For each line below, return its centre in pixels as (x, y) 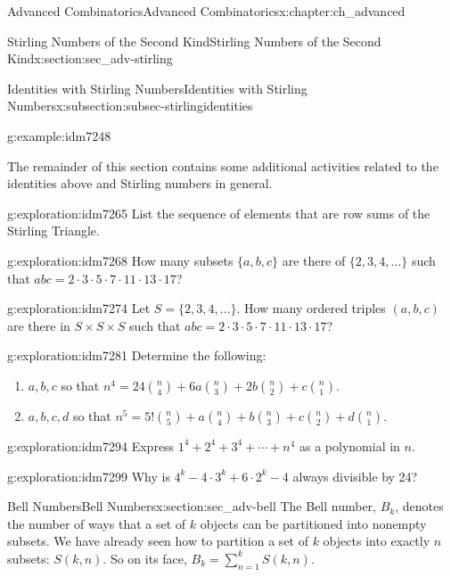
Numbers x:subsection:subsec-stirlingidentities (130, 106)
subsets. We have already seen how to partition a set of (158, 541)
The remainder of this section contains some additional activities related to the (223, 165)
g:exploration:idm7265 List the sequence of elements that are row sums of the (219, 213)
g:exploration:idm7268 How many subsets (120, 260)
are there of (314, 260)
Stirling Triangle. (53, 231)
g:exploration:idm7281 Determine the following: (137, 355)
